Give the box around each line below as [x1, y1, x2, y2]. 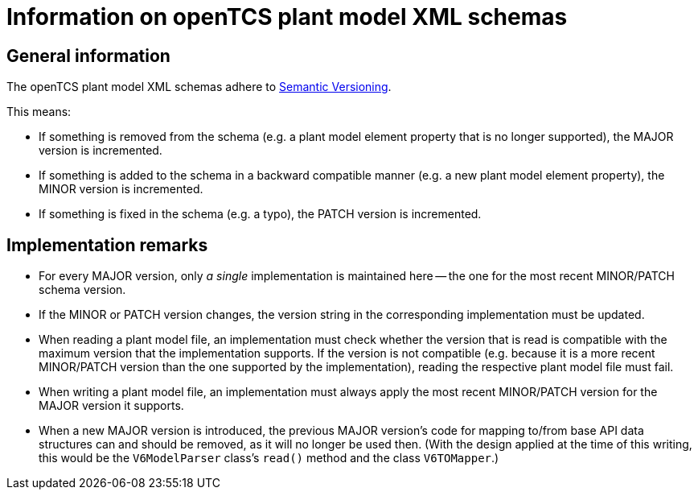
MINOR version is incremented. [39, 182, 203, 196]
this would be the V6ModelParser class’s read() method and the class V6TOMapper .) [39, 451, 499, 465]
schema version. [39, 283, 126, 297]
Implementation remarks [6, 234, 208, 255]
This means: [6, 105, 72, 119]
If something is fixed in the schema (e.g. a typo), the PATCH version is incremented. [39, 207, 482, 221]
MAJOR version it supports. [39, 399, 184, 413]
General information [6, 45, 170, 66]
